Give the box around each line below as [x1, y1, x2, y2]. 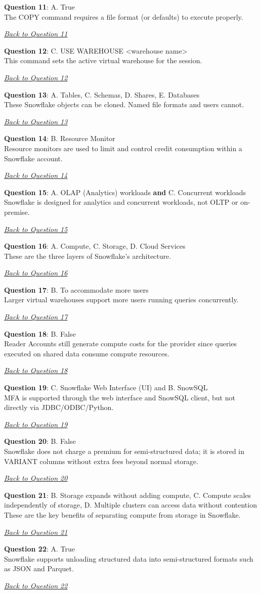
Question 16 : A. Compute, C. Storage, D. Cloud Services [4, 241, 186, 251]
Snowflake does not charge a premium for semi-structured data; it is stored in [4, 446, 245, 456]
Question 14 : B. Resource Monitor [4, 133, 115, 144]
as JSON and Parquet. [4, 563, 74, 574]
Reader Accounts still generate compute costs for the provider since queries [4, 338, 237, 349]
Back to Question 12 [4, 72, 68, 82]
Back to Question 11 [4, 28, 68, 39]
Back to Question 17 [4, 311, 68, 322]
